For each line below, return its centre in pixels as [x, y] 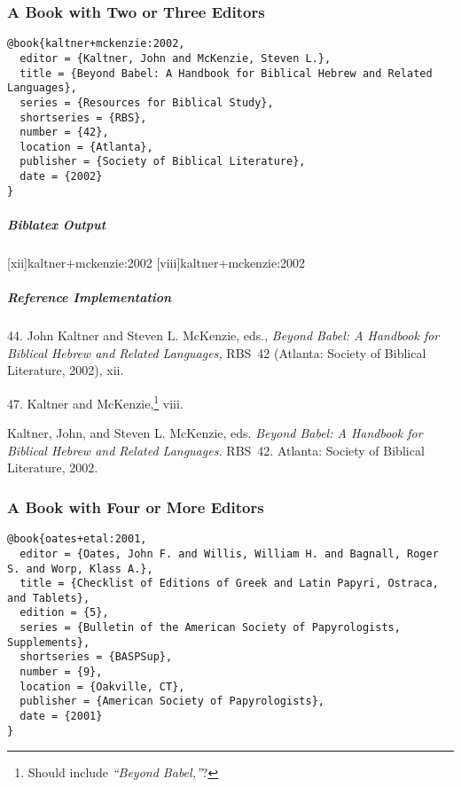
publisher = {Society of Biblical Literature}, [163, 162]
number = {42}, [64, 132]
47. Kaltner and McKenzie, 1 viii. [95, 401]
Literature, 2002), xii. [66, 370]
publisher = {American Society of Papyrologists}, [172, 701]
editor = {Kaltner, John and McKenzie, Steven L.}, [176, 58]
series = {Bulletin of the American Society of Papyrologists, [210, 628]
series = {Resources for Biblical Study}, [147, 102]
